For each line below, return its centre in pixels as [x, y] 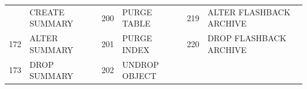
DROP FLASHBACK [247, 38]
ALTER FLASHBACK [249, 11]
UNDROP [141, 64]
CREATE [47, 11]
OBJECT [139, 76]
